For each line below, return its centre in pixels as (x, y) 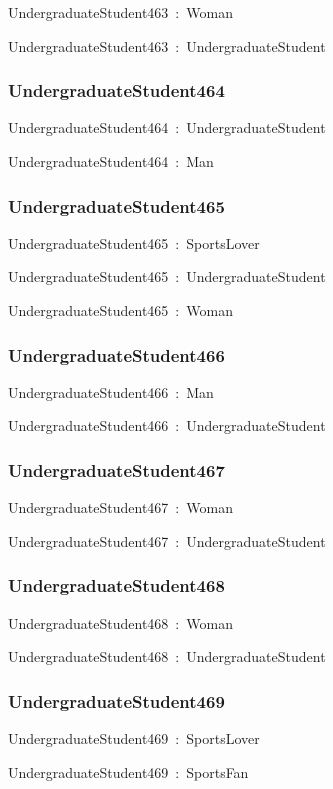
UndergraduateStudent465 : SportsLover (134, 242)
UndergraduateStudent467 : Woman (120, 507)
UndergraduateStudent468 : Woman (120, 622)
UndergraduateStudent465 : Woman (120, 310)
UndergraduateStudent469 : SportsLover (134, 738)
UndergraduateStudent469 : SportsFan (128, 771)
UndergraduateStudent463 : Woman (120, 12)
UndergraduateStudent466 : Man (111, 391)
